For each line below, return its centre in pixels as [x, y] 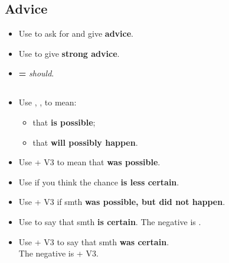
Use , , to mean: [48, 102]
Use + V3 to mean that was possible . [89, 162]
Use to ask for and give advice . [76, 33]
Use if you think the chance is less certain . [99, 182]
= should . [36, 73]
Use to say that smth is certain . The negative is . [110, 221]
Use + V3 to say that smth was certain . [94, 241]
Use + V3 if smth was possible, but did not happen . [122, 202]
